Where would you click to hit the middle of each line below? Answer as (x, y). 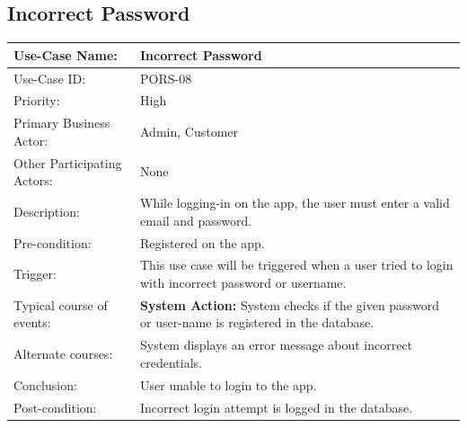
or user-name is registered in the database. (257, 322)
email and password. (196, 220)
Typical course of (61, 304)
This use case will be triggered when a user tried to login (297, 265)
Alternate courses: (63, 354)
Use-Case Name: (66, 54)
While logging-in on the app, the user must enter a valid (295, 203)
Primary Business (62, 123)
